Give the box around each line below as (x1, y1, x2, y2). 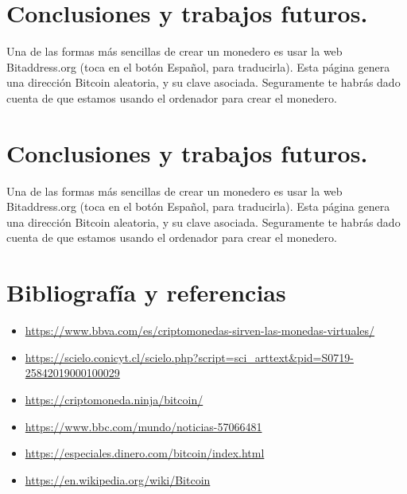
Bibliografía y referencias (6, 276, 286, 309)
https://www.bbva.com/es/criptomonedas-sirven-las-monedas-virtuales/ (25, 322, 375, 339)
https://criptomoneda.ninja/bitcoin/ (25, 391, 203, 407)
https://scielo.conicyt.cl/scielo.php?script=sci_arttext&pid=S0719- (25, 348, 354, 365)
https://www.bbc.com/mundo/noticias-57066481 (25, 418, 262, 434)
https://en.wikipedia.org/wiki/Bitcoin (25, 471, 211, 488)
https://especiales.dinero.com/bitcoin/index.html (25, 445, 265, 461)
